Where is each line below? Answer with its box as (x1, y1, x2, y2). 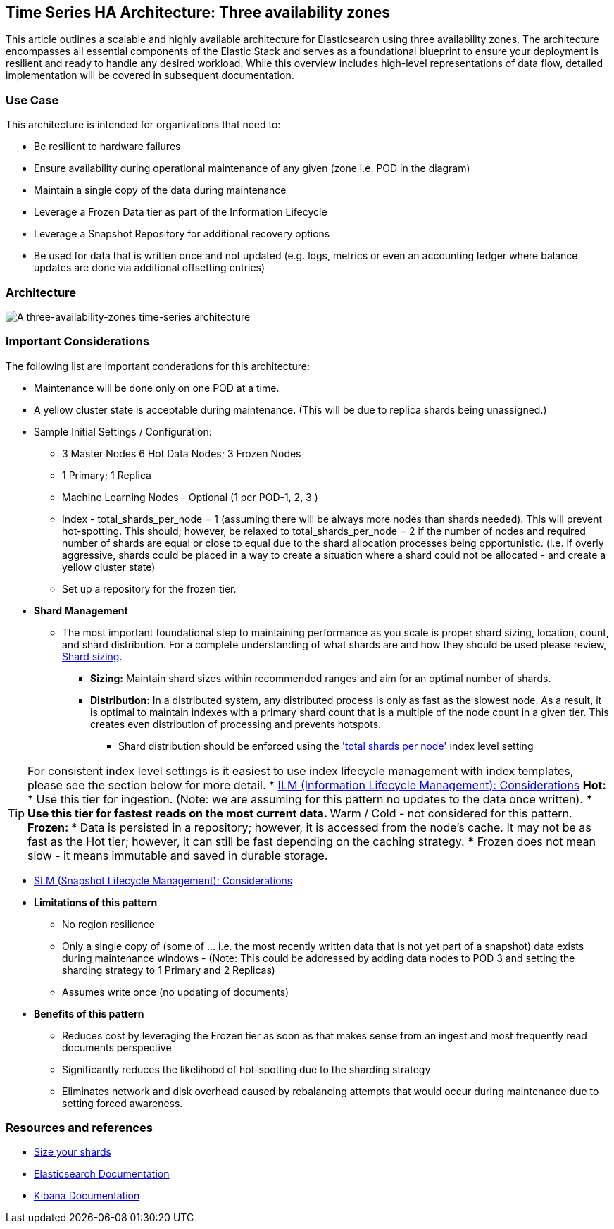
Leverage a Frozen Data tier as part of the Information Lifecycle (34, 206, 327, 218)
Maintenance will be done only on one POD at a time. (34, 381, 280, 394)
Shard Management (34, 604, 128, 617)
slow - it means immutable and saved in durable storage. (27, 848, 328, 863)
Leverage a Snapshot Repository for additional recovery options (34, 228, 330, 240)
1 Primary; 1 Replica (62, 469, 151, 481)
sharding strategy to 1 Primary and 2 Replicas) (62, 963, 275, 976)
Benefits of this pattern (34, 1007, 144, 1020)
